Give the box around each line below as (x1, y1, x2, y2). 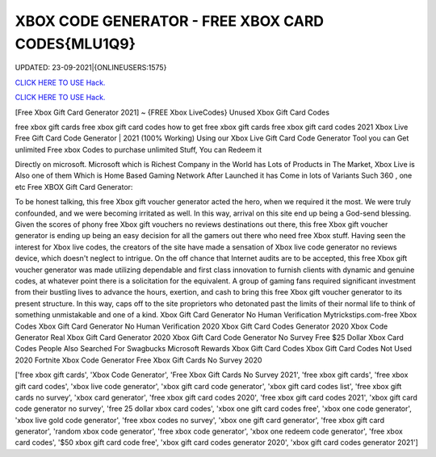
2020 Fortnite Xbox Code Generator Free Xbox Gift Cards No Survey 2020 (15, 355, 262, 365)
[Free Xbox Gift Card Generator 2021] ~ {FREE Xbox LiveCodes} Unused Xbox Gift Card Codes (15, 107, 330, 117)
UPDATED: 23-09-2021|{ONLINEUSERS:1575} (15, 63, 167, 73)
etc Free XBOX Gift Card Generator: (15, 182, 133, 191)
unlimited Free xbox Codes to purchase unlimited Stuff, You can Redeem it (15, 145, 262, 154)
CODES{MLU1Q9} (15, 35, 136, 52)
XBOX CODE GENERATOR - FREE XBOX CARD (15, 12, 325, 30)
